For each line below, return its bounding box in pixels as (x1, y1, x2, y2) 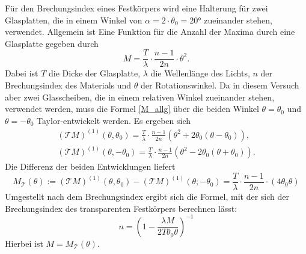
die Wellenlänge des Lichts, (150, 67, 250, 79)
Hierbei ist (5, 237, 43, 249)
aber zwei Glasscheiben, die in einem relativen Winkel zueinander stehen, (5, 90, 275, 103)
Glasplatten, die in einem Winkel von (5, 13, 142, 26)
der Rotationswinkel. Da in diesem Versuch (141, 79, 299, 91)
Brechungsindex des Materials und (5, 79, 132, 91)
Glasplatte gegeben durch (5, 37, 99, 49)
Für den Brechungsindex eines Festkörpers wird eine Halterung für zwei (5, 2, 268, 14)
